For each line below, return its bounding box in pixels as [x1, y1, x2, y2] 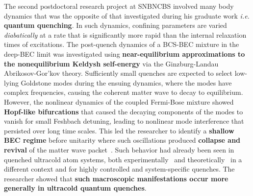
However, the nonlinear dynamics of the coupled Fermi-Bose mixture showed [4, 96, 234, 107]
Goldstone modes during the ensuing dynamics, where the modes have [21, 77, 232, 87]
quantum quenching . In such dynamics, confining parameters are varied [4, 20, 227, 30]
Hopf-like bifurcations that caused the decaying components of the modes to [4, 106, 243, 116]
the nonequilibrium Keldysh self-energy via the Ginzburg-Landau [4, 58, 219, 68]
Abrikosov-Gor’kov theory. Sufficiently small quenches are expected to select [4, 68, 233, 78]
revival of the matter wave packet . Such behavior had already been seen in [4, 144, 234, 154]
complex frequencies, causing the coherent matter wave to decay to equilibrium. [4, 87, 243, 97]
